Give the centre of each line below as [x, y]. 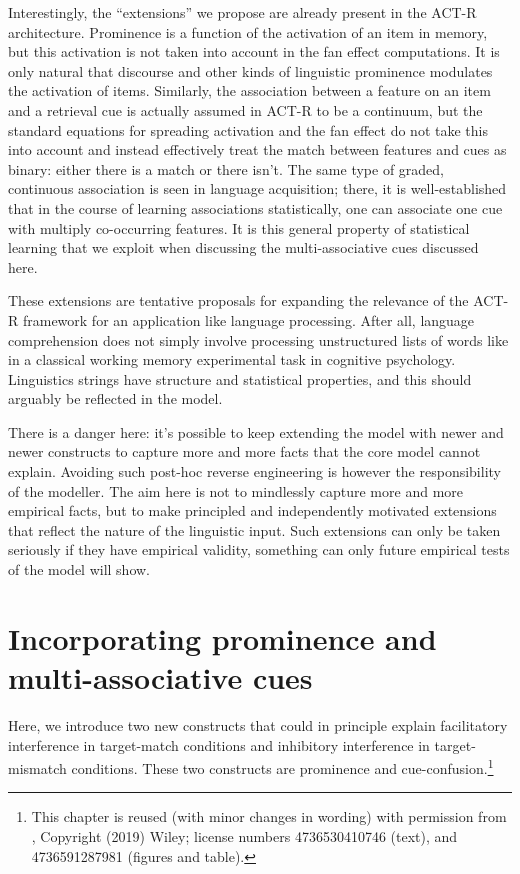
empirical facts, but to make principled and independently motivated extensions [252, 510]
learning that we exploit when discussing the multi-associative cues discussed [243, 247]
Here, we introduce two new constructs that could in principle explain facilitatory [258, 724]
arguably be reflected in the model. [115, 398]
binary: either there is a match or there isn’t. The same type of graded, [226, 168]
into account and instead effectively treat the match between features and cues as [257, 149]
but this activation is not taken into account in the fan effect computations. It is [254, 51]
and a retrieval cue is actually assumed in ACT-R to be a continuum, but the [245, 109]
